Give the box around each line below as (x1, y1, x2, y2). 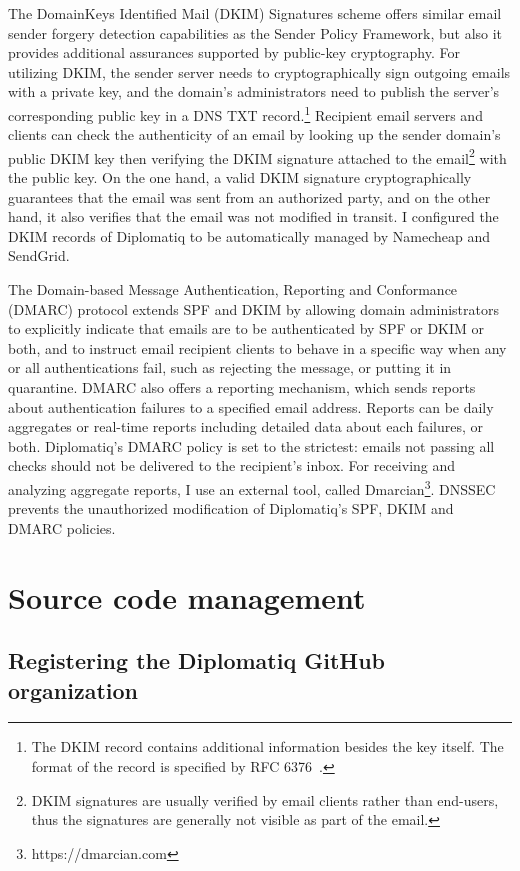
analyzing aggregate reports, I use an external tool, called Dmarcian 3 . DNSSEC (8, 475, 496, 499)
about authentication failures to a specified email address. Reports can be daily (8, 396, 494, 417)
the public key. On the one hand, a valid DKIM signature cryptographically (8, 167, 472, 188)
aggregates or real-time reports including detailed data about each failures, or (8, 416, 483, 437)
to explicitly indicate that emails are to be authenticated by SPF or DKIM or (8, 318, 485, 339)
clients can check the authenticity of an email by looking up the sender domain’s (8, 124, 501, 145)
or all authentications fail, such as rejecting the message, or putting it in (8, 357, 452, 378)
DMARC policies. (8, 517, 116, 538)
